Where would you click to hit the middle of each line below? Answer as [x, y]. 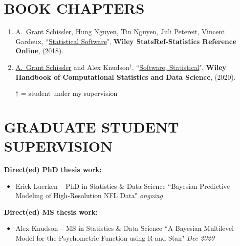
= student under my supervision [69, 93]
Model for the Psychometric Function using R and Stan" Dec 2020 [115, 237]
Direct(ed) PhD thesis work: [53, 169]
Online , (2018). [39, 51]
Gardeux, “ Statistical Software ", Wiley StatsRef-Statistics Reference [126, 41]
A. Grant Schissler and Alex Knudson [72, 67]
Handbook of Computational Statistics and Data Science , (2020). [125, 77]
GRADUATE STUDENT [91, 126]
